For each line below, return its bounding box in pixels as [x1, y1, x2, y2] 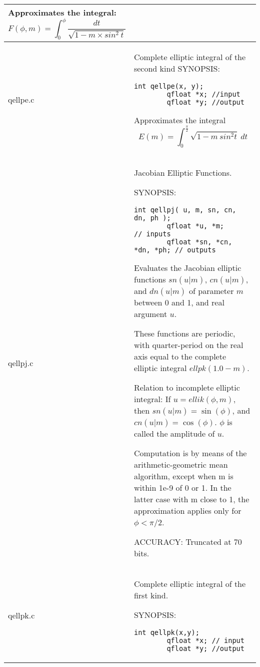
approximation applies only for [133, 504, 241, 516]
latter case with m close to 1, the [133, 493, 249, 505]
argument [133, 307, 167, 319]
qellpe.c [8, 93, 34, 105]
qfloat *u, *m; [166, 221, 224, 230]
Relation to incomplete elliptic [133, 381, 240, 393]
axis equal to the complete [133, 350, 226, 362]
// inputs [133, 229, 171, 238]
